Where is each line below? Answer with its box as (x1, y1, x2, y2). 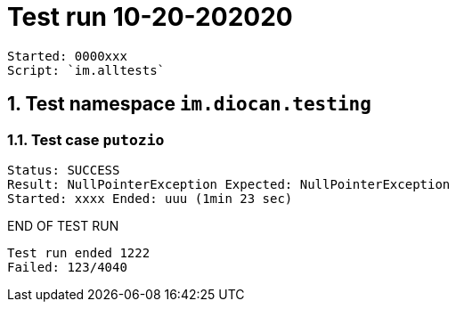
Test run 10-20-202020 (7, 2, 293, 32)
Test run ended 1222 (7, 245, 151, 260)
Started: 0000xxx (7, 48, 127, 63)
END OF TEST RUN (7, 217, 119, 233)
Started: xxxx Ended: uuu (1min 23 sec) (7, 191, 293, 206)
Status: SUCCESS (7, 162, 120, 177)
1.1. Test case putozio (7, 130, 165, 149)
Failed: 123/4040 (7, 259, 127, 274)
